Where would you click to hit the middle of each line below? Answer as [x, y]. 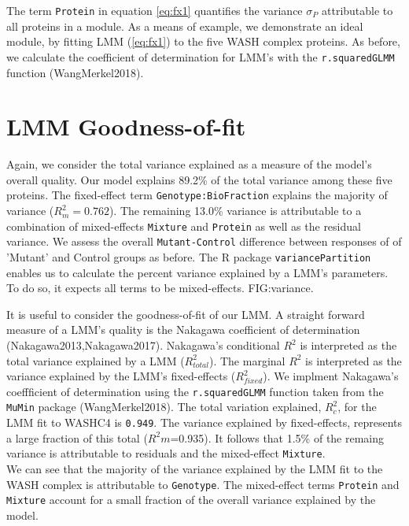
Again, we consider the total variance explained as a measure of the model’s [189, 164]
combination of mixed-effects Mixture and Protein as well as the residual [184, 226]
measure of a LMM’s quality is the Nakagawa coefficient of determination [183, 330]
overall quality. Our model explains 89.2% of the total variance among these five [199, 179]
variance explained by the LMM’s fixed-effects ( [121, 376]
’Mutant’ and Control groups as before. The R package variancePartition [189, 256]
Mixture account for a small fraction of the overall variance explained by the [191, 500]
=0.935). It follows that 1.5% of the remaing [277, 437]
